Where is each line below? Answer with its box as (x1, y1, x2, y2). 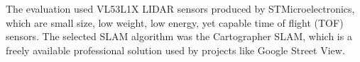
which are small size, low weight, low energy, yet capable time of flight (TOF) (6, 15, 344, 30)
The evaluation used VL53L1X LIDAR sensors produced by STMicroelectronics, (6, 1, 355, 15)
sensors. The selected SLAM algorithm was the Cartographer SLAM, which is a (6, 29, 352, 44)
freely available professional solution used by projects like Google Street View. (6, 42, 345, 57)
